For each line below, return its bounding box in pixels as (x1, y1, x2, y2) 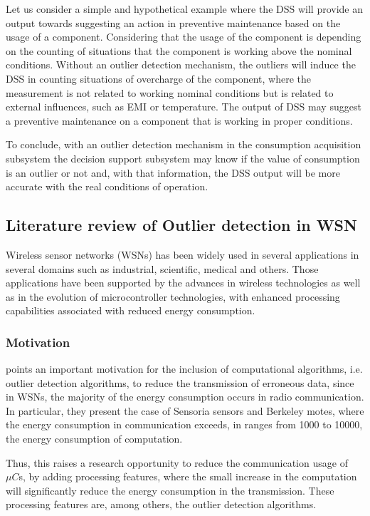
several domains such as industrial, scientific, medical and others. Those (6, 261, 319, 276)
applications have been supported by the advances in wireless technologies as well (6, 275, 361, 290)
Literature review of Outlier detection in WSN (6, 214, 357, 236)
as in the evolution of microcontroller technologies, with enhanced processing (6, 289, 340, 304)
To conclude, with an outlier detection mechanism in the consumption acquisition (6, 137, 361, 152)
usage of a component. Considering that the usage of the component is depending (6, 29, 361, 44)
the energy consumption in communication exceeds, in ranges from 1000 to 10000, (6, 417, 363, 432)
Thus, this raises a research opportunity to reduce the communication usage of (6, 455, 348, 470)
